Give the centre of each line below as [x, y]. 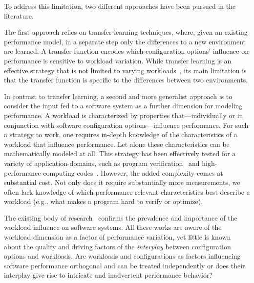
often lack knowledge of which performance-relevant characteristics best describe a [127, 192]
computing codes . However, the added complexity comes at [133, 172]
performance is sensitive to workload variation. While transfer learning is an [118, 60]
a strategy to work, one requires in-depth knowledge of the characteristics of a [121, 134]
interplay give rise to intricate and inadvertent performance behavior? [108, 275]
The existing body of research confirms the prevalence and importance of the [121, 217]
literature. [19, 15]
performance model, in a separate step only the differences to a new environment [125, 41]
